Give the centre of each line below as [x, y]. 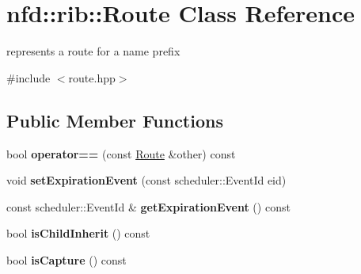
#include [28, 77]
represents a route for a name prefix [93, 51]
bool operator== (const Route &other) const [121, 153]
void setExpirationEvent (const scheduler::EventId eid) [146, 180]
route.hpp [92, 77]
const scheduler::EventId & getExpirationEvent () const [148, 206]
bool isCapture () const [66, 259]
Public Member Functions [115, 120]
